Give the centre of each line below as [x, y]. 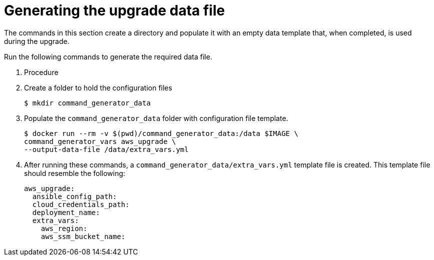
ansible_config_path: [75, 196]
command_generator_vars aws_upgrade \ [100, 141]
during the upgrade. [37, 41]
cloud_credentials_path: [81, 204]
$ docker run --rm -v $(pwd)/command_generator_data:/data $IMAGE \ [161, 133]
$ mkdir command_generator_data [87, 103]
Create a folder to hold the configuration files [98, 87]
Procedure [41, 72]
